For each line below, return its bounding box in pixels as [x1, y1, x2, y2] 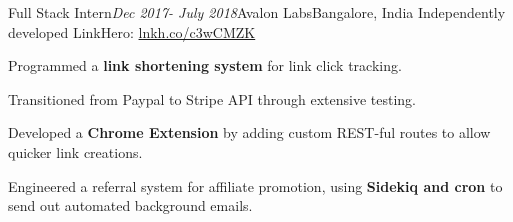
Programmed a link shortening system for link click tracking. [8, 55, 402, 76]
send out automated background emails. [8, 195, 253, 216]
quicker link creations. [8, 141, 143, 162]
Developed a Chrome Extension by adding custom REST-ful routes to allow [8, 122, 491, 143]
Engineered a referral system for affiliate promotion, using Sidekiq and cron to [8, 175, 503, 196]
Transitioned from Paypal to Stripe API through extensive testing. [8, 88, 416, 109]
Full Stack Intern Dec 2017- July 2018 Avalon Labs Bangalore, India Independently [8, 2, 506, 22]
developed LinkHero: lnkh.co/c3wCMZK [8, 21, 256, 42]
